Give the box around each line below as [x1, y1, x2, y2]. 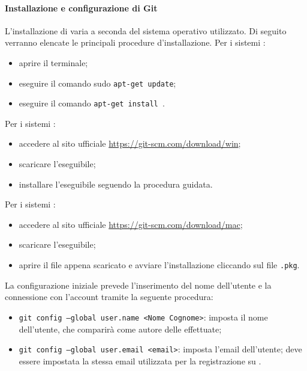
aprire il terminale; [19, 56, 88, 69]
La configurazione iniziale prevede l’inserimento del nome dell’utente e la [5, 278, 272, 291]
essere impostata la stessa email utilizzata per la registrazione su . [19, 354, 261, 367]
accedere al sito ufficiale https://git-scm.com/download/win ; [19, 137, 241, 150]
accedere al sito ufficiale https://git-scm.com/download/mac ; [19, 218, 243, 230]
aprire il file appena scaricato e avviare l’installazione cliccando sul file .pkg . [19, 259, 300, 271]
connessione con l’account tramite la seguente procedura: [5, 290, 213, 303]
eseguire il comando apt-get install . [19, 97, 165, 109]
